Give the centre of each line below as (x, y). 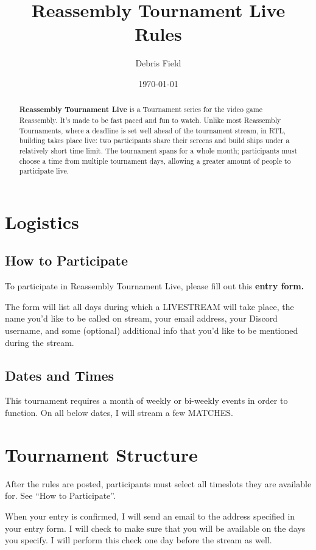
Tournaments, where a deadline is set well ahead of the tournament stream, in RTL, (153, 130)
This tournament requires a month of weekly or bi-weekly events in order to (146, 400)
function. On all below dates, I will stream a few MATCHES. (119, 413)
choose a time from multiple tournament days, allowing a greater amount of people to (155, 160)
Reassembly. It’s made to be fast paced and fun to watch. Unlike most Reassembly (150, 120)
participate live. (44, 171)
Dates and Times (60, 375)
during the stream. (40, 342)
